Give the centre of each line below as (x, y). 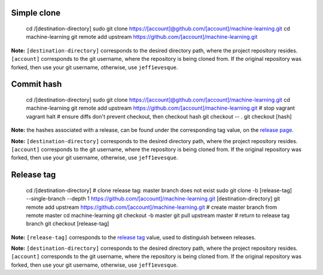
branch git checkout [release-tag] (68, 224)
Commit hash (36, 84)
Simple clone (36, 13)
